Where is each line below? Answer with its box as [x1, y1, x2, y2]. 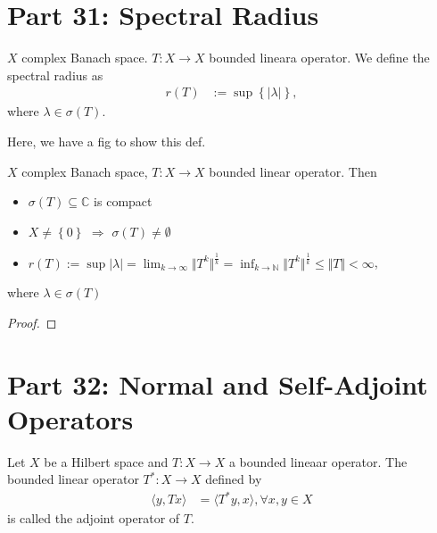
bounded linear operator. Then [209, 162, 377, 180]
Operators [7, 400, 134, 437]
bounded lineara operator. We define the [209, 48, 430, 67]
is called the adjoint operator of [7, 509, 180, 528]
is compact [94, 192, 153, 211]
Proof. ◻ [7, 312, 57, 331]
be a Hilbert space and [44, 452, 169, 471]
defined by [205, 470, 262, 488]
